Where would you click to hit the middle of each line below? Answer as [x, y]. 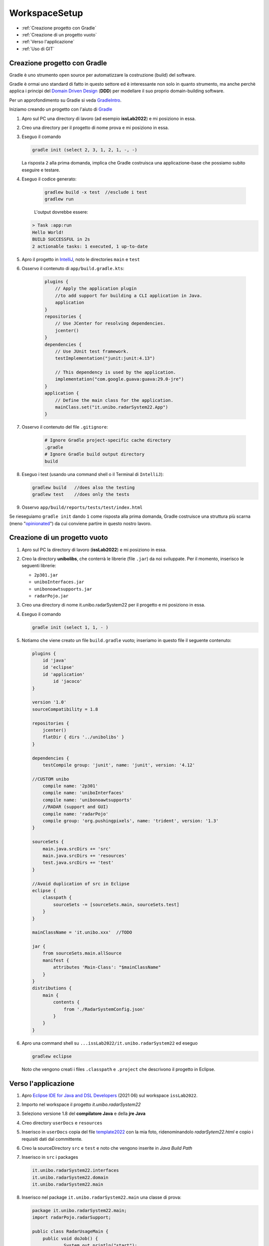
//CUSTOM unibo [51, 779]
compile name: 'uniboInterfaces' [83, 793]
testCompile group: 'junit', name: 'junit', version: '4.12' [119, 765]
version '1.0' [49, 702]
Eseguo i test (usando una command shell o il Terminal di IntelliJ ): [93, 474]
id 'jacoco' [67, 681]
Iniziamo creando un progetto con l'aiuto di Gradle [61, 109]
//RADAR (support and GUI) [76, 807]
